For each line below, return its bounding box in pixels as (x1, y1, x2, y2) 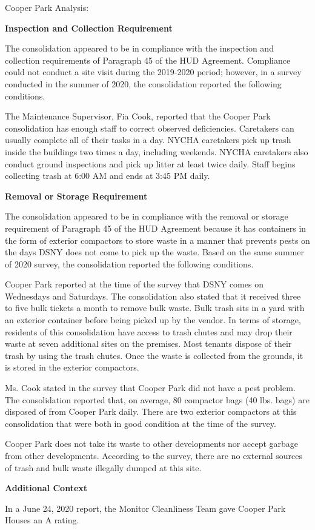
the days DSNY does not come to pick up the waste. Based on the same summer (5, 246, 304, 258)
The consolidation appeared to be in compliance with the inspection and (5, 42, 274, 55)
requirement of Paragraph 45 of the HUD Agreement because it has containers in (5, 221, 307, 234)
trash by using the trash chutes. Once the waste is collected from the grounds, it (5, 349, 303, 361)
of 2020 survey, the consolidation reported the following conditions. (5, 257, 254, 270)
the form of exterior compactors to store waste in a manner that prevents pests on (5, 233, 310, 246)
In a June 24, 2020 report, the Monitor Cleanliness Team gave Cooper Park (5, 501, 286, 514)
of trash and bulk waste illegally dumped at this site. (5, 461, 202, 474)
